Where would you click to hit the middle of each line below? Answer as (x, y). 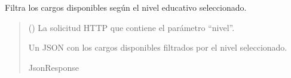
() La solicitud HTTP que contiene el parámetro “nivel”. (131, 27)
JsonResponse (54, 67)
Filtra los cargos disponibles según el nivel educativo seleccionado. (126, 7)
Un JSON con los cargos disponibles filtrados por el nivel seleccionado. (158, 47)
